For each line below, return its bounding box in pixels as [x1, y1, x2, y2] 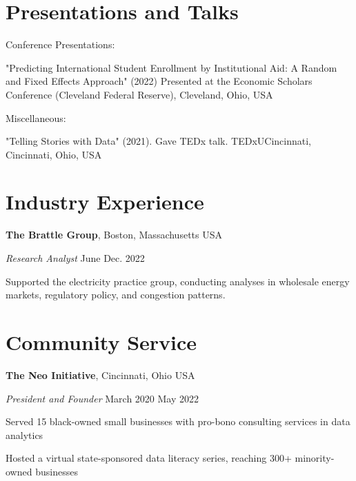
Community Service [6, 327, 197, 356]
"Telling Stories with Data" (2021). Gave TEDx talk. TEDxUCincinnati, [6, 134, 311, 148]
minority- [295, 451, 335, 465]
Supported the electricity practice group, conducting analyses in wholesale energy [6, 274, 350, 288]
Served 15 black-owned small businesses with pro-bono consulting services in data [6, 414, 350, 429]
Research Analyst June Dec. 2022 [6, 251, 145, 265]
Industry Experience [6, 187, 204, 216]
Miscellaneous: [6, 110, 66, 125]
